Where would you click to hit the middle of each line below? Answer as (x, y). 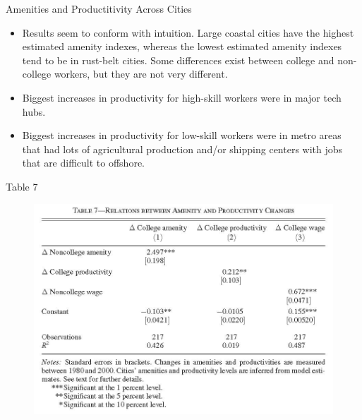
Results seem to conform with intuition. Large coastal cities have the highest (188, 32)
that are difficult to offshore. (84, 163)
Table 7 (22, 186)
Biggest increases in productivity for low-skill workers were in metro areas (182, 135)
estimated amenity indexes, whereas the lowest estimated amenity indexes (182, 46)
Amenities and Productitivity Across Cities (99, 8)
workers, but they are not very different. (141, 74)
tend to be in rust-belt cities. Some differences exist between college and (178, 60)
